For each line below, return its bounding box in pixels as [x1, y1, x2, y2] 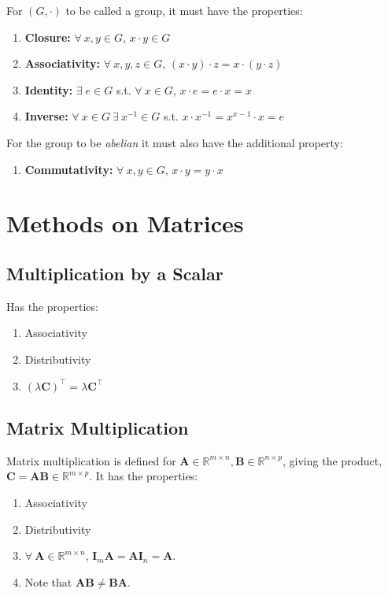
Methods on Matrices [6, 207, 244, 239]
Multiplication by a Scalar [6, 261, 224, 285]
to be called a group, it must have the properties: [65, 2, 303, 18]
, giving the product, [283, 452, 382, 468]
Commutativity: [24, 161, 113, 177]
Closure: [24, 28, 71, 45]
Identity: [24, 81, 73, 98]
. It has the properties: [89, 468, 198, 484]
